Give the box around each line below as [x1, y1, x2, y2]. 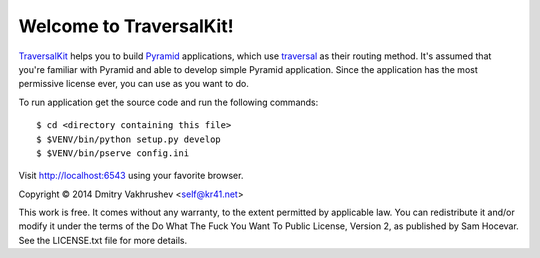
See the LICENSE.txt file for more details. [18, 234, 188, 246]
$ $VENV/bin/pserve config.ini [36, 147, 190, 159]
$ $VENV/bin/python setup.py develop [36, 133, 222, 145]
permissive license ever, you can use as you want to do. [18, 78, 249, 90]
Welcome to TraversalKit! [18, 15, 234, 37]
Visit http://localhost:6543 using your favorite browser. [18, 170, 244, 182]
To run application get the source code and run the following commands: [18, 96, 319, 108]
